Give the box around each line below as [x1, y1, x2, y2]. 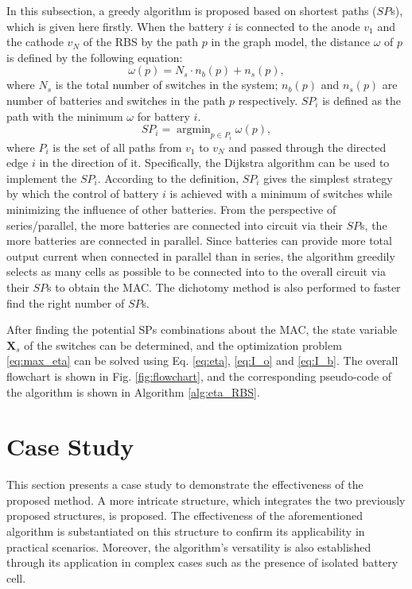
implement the [6, 169, 77, 186]
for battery [137, 107, 190, 124]
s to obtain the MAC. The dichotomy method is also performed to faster [47, 278, 401, 295]
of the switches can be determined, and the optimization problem [24, 336, 342, 353]
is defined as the [322, 91, 402, 108]
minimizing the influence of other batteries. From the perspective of [6, 200, 336, 217]
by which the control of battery [6, 185, 159, 202]
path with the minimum [6, 107, 123, 124]
